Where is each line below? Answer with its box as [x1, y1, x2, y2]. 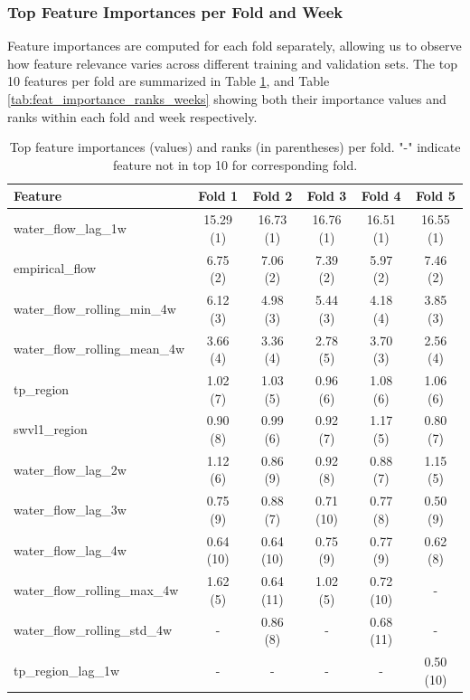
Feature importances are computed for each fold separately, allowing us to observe [7, 36, 462, 55]
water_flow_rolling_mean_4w [14, 339, 185, 358]
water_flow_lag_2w [14, 459, 127, 478]
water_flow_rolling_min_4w [14, 298, 176, 317]
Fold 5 [416, 186, 456, 205]
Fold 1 [198, 186, 239, 205]
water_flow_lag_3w [14, 500, 127, 519]
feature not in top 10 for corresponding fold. [112, 155, 358, 174]
